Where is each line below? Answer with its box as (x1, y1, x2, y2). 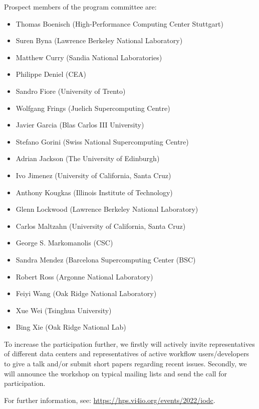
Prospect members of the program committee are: (4, 2, 157, 12)
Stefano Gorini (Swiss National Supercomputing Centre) (16, 136, 189, 147)
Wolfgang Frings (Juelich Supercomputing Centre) (16, 102, 170, 113)
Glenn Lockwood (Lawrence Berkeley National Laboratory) (16, 204, 198, 214)
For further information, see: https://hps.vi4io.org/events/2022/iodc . (4, 394, 215, 405)
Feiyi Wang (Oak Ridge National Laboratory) (16, 288, 157, 299)
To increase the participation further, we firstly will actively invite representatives (4, 338, 255, 349)
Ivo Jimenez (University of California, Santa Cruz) (16, 170, 171, 180)
